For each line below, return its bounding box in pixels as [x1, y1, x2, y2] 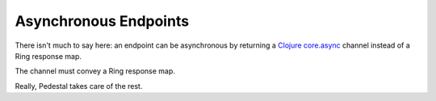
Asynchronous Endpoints [15, 12, 190, 30]
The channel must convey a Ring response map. [15, 66, 175, 76]
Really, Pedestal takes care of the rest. [15, 81, 143, 90]
